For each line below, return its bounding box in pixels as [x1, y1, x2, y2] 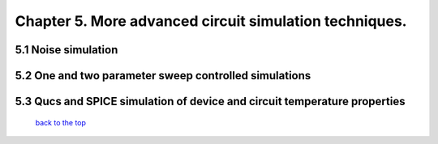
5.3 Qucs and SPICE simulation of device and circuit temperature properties [15, 95, 406, 108]
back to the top [35, 117, 87, 127]
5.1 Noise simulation [15, 43, 118, 57]
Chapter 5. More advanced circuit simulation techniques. [15, 12, 407, 30]
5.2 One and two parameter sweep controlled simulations [15, 69, 311, 83]
